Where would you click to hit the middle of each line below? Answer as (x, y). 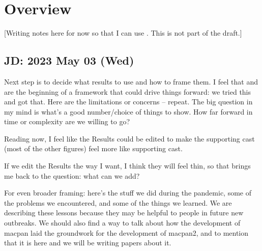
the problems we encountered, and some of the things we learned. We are (118, 202)
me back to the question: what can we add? (72, 175)
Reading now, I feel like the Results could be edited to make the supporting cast (129, 138)
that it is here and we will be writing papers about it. (88, 243)
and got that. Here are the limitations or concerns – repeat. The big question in (128, 102)
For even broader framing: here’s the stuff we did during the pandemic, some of (128, 193)
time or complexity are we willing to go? (67, 121)
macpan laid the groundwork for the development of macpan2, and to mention (126, 232)
